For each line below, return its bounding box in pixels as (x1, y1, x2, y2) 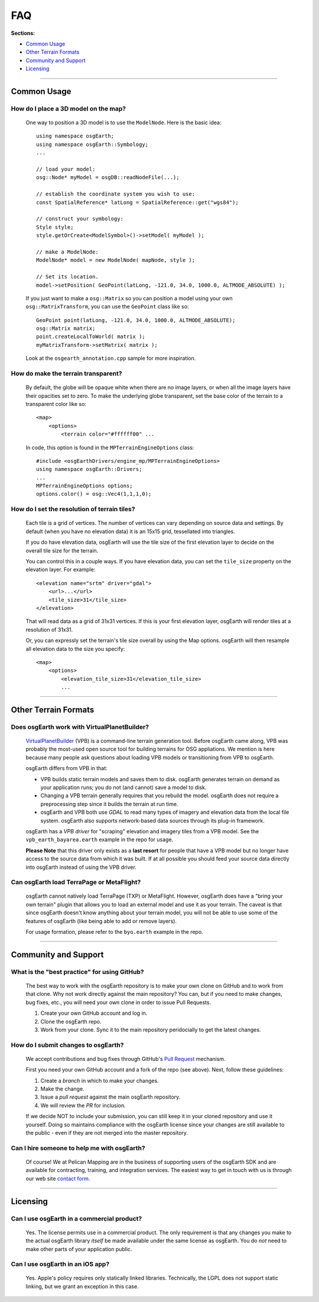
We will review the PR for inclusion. (40, 1102, 126, 1109)
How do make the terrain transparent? (11, 369, 122, 378)
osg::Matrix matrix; (36, 325, 96, 332)
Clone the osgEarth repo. (40, 1018, 102, 1025)
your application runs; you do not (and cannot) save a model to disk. (40, 784, 207, 791)
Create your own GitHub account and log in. (40, 1009, 148, 1017)
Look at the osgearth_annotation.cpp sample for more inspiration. (25, 355, 196, 362)
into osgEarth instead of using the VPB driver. (25, 863, 137, 871)
